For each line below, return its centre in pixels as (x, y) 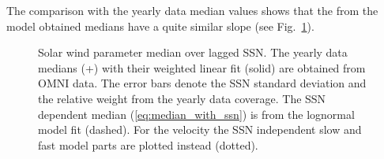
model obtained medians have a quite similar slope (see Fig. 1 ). (160, 26)
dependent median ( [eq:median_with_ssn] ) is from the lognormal (196, 114)
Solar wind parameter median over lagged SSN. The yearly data (193, 52)
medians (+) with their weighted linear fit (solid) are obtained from (202, 67)
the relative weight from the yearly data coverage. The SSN (182, 98)
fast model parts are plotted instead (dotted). (148, 144)
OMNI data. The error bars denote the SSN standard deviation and (202, 83)
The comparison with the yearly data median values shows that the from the (192, 10)
